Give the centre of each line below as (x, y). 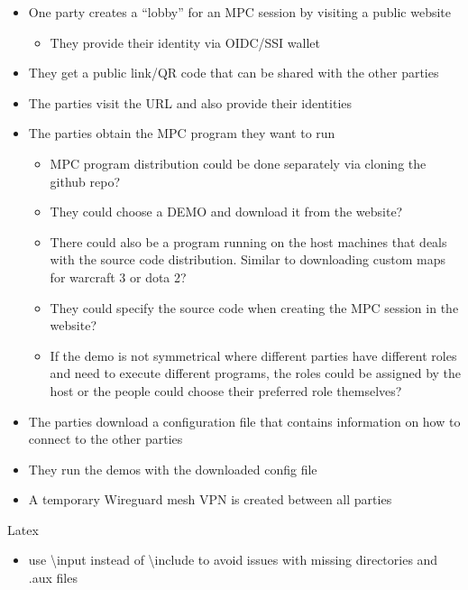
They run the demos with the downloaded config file (173, 469)
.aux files (53, 578)
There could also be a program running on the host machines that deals (248, 241)
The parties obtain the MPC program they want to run (182, 133)
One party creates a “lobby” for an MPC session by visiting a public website (239, 12)
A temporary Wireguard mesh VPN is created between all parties (210, 499)
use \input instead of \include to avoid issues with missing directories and (233, 560)
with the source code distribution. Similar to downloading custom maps (248, 259)
